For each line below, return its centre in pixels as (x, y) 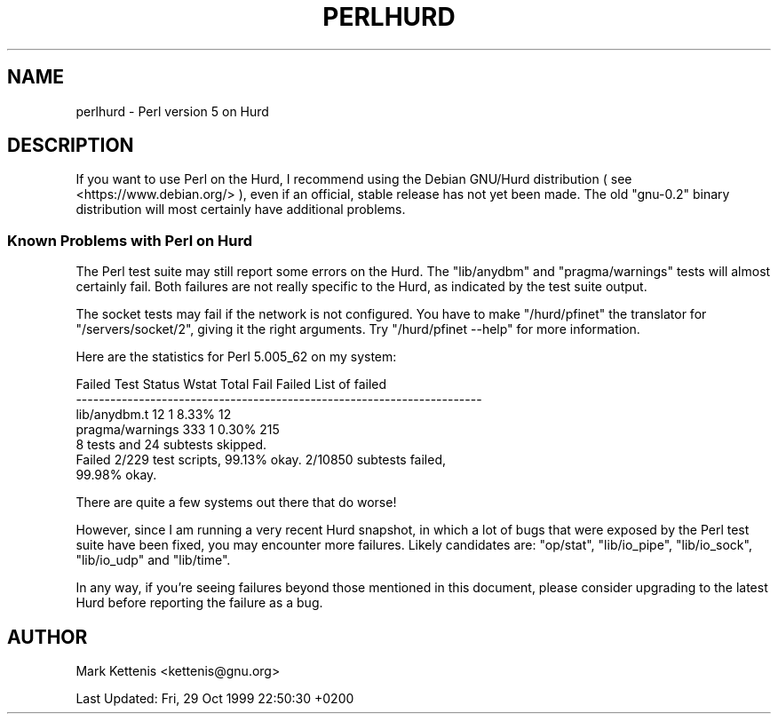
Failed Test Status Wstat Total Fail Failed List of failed (231, 384)
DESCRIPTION (71, 146)
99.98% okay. (116, 475)
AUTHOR (48, 637)
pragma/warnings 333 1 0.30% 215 (178, 430)
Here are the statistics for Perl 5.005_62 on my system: (236, 357)
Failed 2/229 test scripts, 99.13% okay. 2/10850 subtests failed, (261, 460)
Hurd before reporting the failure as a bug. (199, 603)
